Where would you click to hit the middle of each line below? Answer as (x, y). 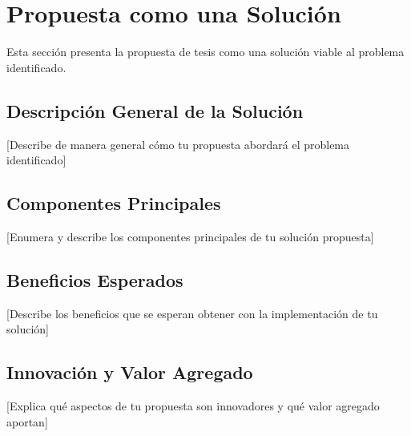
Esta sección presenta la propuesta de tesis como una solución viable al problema (205, 52)
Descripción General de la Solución (155, 110)
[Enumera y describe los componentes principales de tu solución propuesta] (190, 236)
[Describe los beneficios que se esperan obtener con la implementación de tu (192, 313)
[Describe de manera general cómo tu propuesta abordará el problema (178, 144)
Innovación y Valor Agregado (130, 372)
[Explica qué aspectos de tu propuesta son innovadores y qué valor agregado (193, 406)
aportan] (27, 421)
